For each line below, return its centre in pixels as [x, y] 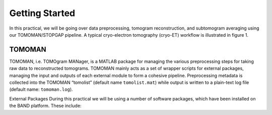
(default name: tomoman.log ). [41, 89]
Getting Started [42, 13]
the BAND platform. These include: [45, 106]
